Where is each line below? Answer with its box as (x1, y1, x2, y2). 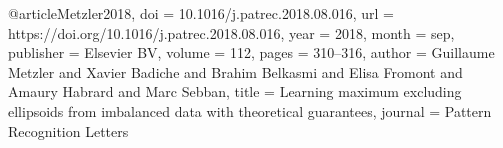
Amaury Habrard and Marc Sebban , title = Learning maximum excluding (8, 81, 462, 102)
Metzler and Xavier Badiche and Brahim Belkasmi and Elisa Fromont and (8, 61, 463, 82)
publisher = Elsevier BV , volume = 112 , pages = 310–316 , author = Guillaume (8, 42, 495, 63)
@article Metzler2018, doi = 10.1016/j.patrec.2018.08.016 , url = (8, 3, 394, 23)
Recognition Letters (8, 120, 129, 141)
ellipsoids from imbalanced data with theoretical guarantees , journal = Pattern (8, 100, 492, 121)
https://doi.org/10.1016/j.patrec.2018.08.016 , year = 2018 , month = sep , (8, 22, 455, 43)
